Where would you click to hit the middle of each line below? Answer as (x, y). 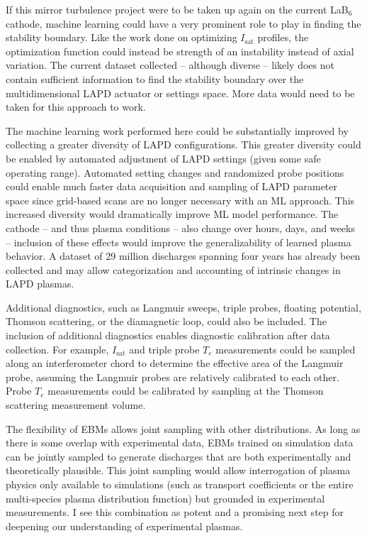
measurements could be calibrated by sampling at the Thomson (186, 391)
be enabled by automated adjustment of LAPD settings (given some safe (163, 158)
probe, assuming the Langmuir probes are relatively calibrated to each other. (173, 377)
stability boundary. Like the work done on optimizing (122, 37)
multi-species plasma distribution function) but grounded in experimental (165, 498)
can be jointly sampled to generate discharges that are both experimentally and (179, 456)
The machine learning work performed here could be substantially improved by (177, 130)
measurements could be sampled (286, 349)
